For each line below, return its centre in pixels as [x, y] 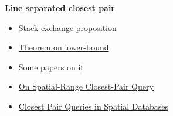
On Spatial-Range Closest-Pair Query [86, 86]
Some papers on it [51, 66]
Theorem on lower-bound [64, 47]
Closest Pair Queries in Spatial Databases [93, 106]
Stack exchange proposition [67, 27]
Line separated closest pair [60, 8]
